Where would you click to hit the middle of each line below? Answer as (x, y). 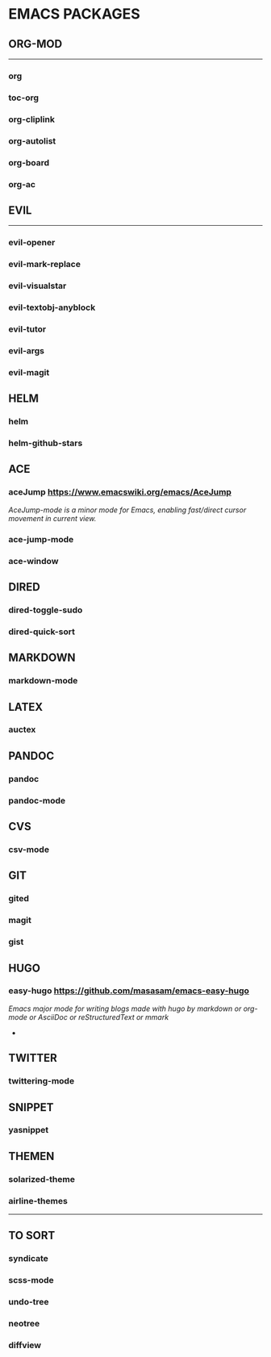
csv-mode (29, 850)
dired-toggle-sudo (46, 610)
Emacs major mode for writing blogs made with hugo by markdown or (125, 1008)
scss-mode (31, 1280)
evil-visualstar (38, 286)
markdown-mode (43, 681)
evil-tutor (27, 329)
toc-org (23, 98)
